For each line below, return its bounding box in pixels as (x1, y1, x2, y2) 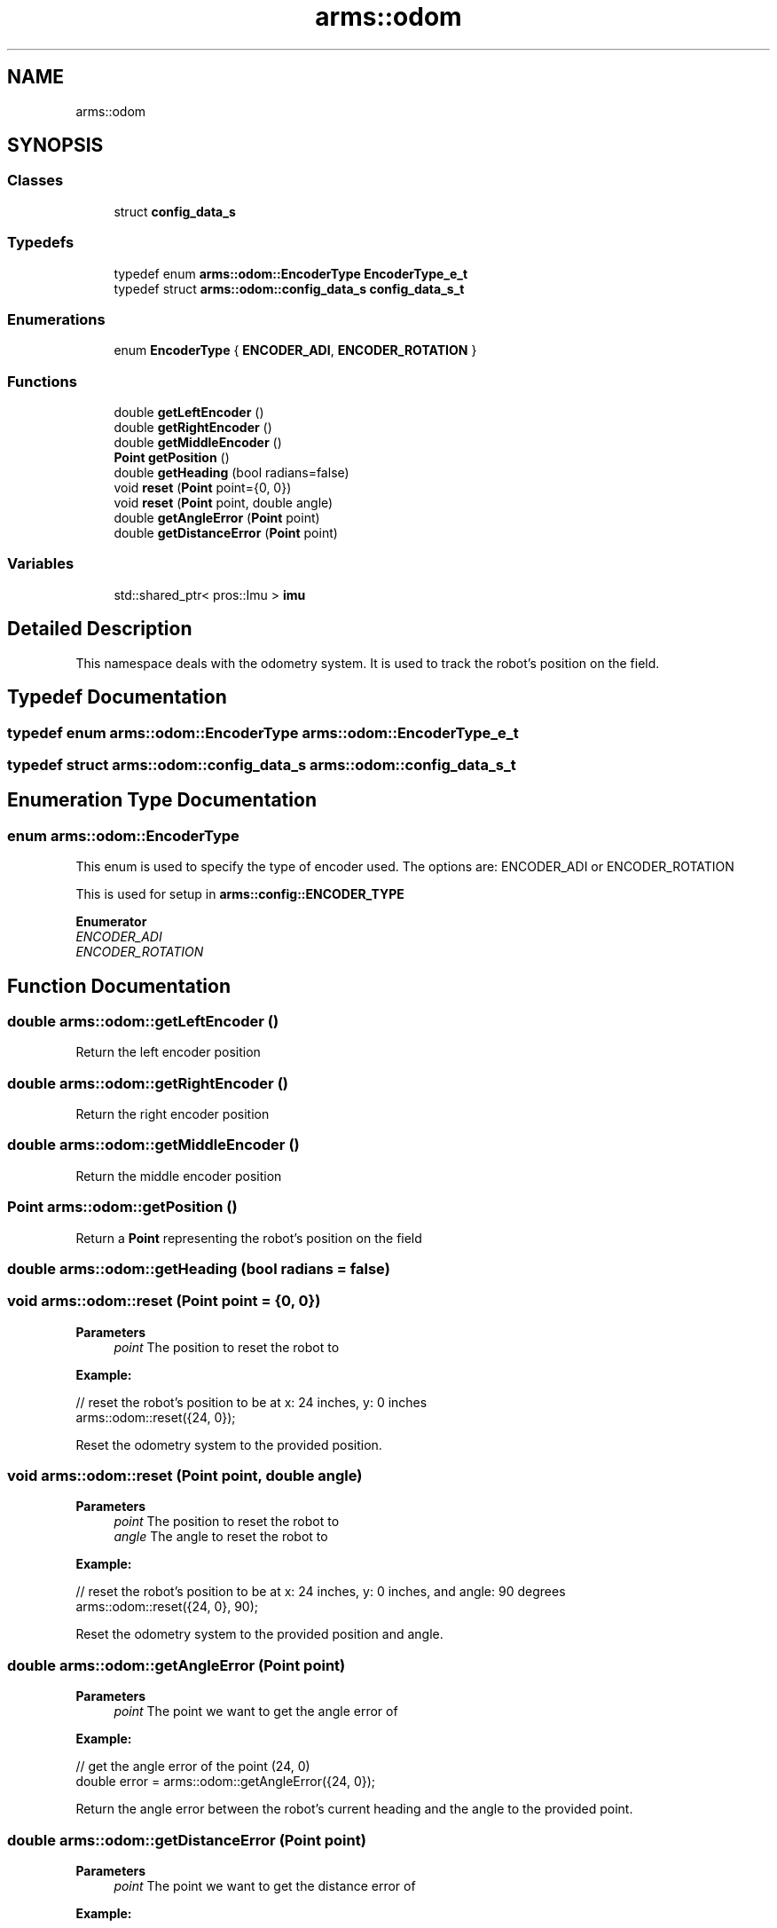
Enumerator (75, 914, 147, 930)
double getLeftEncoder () (114, 405, 264, 421)
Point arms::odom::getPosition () (7, 1198, 238, 1216)
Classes (7, 171, 64, 190)
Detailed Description (7, 618, 192, 641)
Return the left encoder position (75, 1044, 261, 1060)
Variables (7, 555, 75, 573)
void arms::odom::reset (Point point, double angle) (7, 1467, 363, 1485)
